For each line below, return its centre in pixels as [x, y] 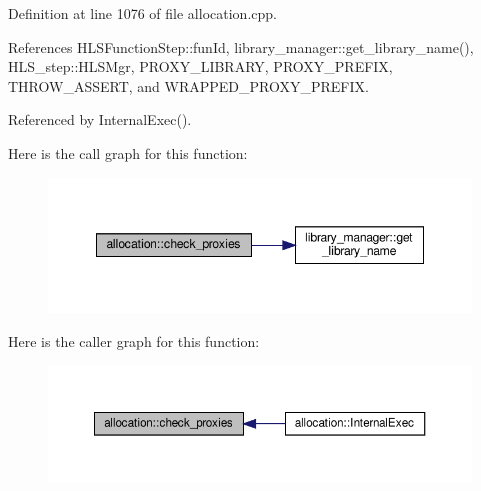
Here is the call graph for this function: [128, 152]
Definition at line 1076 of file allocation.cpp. [142, 13]
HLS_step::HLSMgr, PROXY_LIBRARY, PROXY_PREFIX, [200, 66]
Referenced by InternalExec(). [100, 119]
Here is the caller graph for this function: [134, 340]
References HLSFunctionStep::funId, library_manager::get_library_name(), [241, 46]
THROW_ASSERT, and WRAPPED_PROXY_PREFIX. [188, 85]
